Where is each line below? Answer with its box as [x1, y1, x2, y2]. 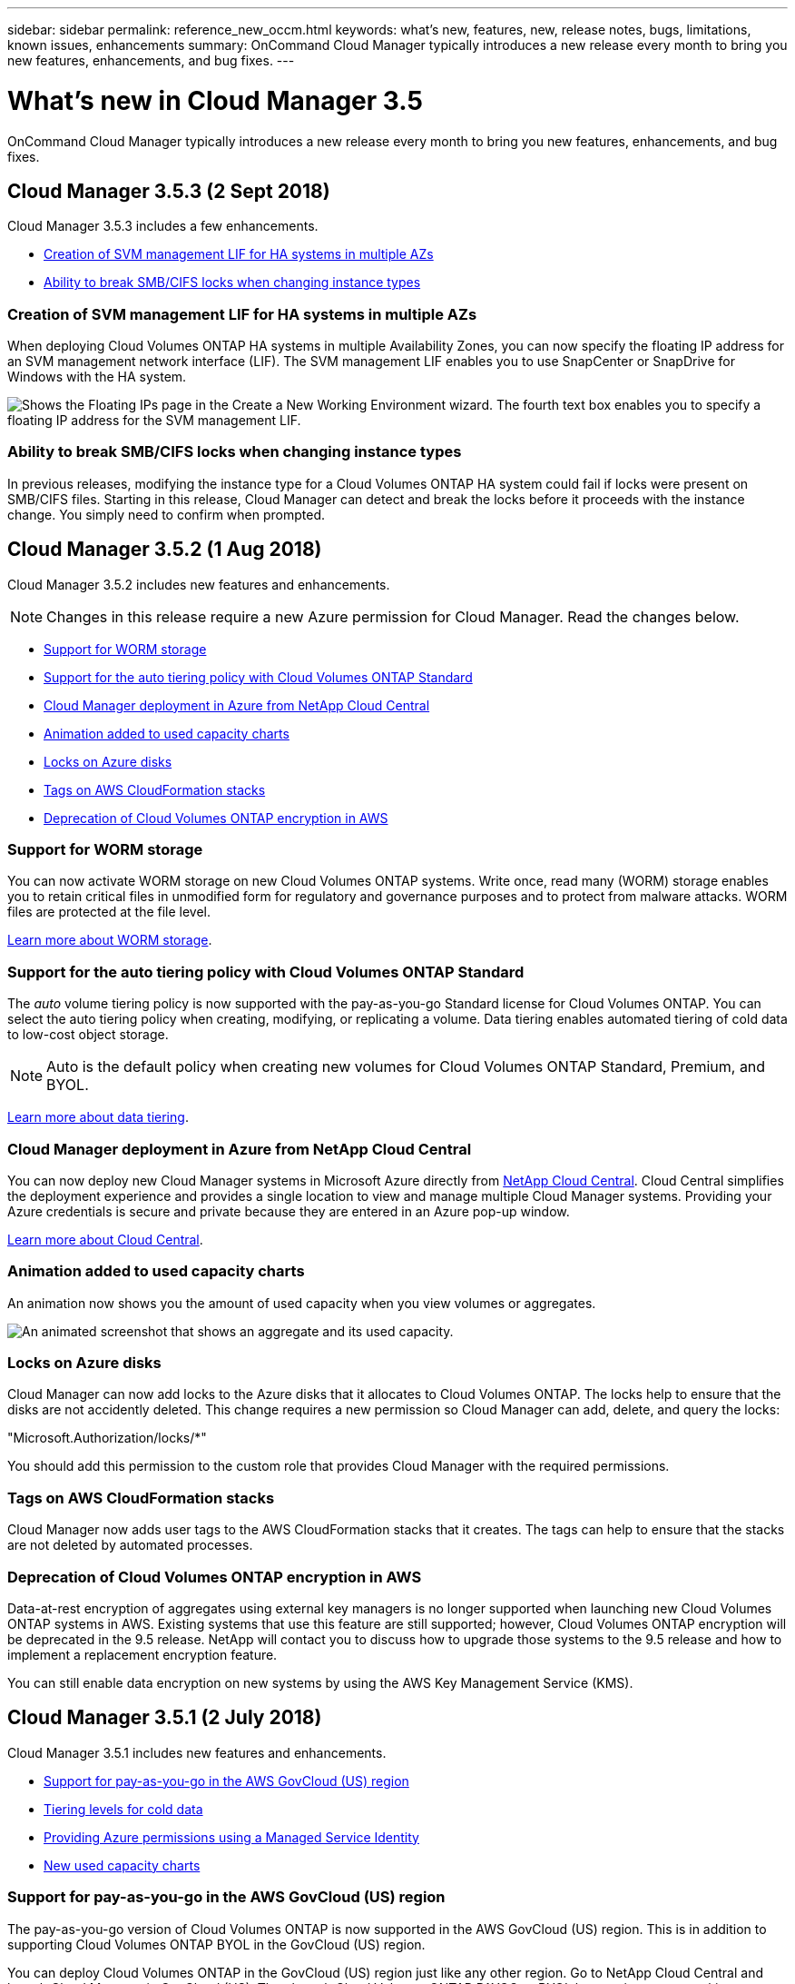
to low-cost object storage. [7, 1027, 169, 1043]
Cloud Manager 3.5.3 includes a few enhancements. [7, 218, 319, 234]
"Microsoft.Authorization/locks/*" [7, 1430, 207, 1446]
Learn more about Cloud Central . [7, 1231, 203, 1247]
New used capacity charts [44, 1857, 201, 1873]
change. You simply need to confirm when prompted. [7, 506, 326, 522]
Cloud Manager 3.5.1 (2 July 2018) [7, 1706, 322, 1730]
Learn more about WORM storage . [7, 932, 212, 948]
